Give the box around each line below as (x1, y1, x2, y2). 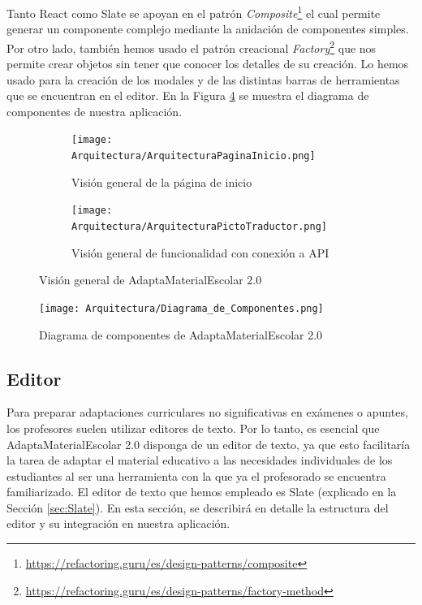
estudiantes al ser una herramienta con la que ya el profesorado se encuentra (6, 467, 386, 484)
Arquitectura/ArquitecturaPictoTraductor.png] (71, 221, 327, 233)
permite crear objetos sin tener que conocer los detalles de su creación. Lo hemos (6, 55, 409, 72)
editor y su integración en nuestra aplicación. (6, 515, 230, 532)
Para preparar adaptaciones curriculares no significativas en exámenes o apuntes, (6, 404, 408, 421)
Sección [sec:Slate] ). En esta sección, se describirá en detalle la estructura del (6, 499, 389, 516)
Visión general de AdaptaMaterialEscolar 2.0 (39, 271, 262, 288)
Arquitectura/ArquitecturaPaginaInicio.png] (71, 150, 316, 162)
